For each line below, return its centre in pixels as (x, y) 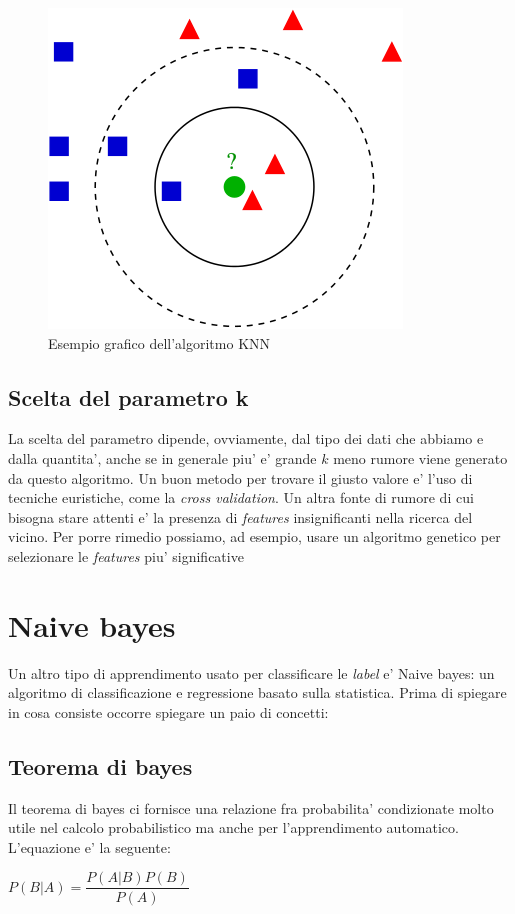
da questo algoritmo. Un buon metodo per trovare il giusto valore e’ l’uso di (240, 477)
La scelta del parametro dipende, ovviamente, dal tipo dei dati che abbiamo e (246, 438)
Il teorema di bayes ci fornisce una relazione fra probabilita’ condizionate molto (251, 807)
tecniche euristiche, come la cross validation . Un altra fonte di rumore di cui (241, 497)
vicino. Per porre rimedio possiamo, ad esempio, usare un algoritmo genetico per (254, 536)
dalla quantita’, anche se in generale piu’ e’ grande (162, 457)
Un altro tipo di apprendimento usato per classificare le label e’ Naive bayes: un (251, 672)
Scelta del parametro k (128, 396)
